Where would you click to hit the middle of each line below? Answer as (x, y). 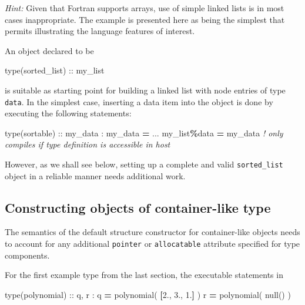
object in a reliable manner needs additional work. (95, 175)
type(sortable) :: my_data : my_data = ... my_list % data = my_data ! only (144, 133)
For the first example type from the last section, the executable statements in (144, 275)
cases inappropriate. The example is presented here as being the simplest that (145, 19)
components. (27, 255)
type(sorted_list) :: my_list (55, 70)
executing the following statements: (68, 113)
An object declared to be (49, 50)
